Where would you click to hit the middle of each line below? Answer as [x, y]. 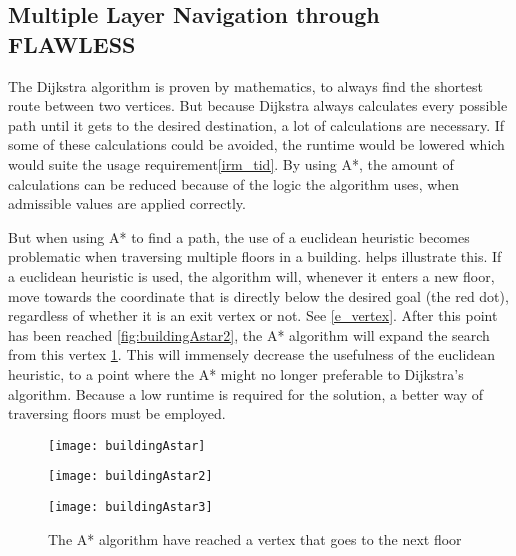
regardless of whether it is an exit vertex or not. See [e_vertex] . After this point [253, 315]
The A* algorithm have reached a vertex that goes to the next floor [255, 538]
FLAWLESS [72, 43]
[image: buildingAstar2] [130, 476]
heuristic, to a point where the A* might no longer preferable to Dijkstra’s [236, 373]
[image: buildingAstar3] [130, 507]
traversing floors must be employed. [117, 413]
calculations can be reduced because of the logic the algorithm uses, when [234, 183]
